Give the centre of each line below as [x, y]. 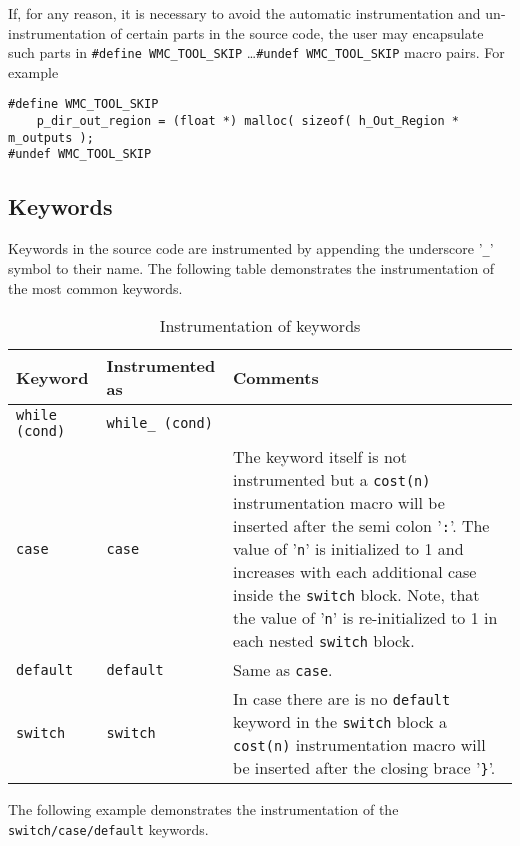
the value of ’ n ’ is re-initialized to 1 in [365, 618]
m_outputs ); [51, 137]
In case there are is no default [342, 699]
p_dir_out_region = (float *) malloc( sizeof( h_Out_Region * [248, 121]
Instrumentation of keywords [260, 326]
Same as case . [283, 670]
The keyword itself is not [320, 457]
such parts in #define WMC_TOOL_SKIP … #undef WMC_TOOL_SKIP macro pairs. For [256, 52]
